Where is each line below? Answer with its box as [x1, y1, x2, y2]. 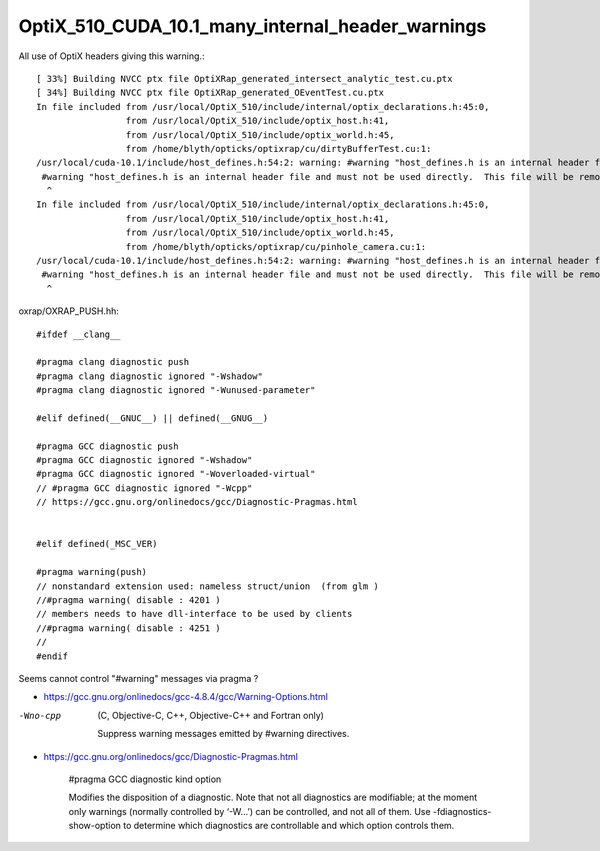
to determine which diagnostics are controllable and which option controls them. [123, 820, 455, 832]
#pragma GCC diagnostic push [36, 440, 179, 452]
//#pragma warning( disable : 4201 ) [36, 595, 222, 605]
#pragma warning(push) [36, 566, 148, 578]
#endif [36, 650, 69, 662]
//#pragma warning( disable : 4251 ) [36, 622, 222, 634]
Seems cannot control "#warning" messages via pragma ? [18, 672, 259, 684]
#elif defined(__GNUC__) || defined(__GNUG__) [36, 412, 269, 424]
